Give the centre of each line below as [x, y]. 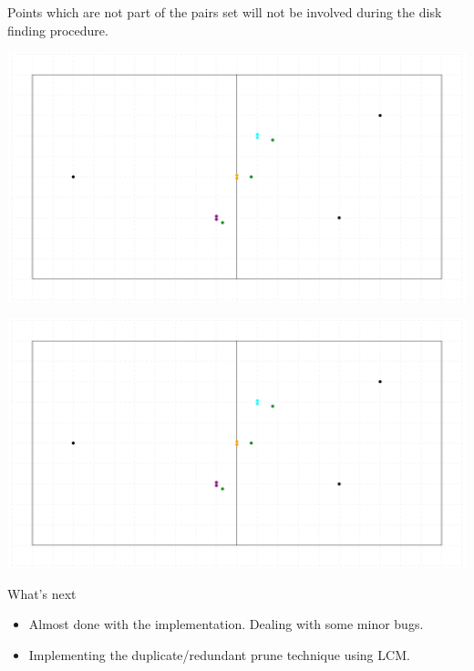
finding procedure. [58, 30]
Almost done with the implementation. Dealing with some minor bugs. [226, 624]
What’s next [42, 593]
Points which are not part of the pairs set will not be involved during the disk [225, 12]
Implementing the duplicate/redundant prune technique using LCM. [219, 654]
